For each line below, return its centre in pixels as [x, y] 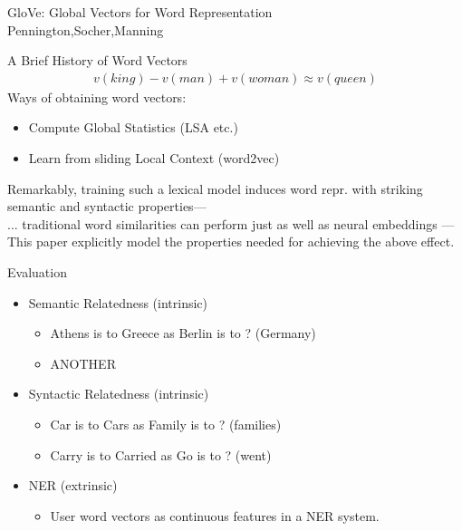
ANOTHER [83, 363]
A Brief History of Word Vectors [97, 60]
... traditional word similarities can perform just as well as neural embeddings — [231, 223]
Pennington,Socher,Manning [86, 29]
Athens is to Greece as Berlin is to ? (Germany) [183, 333]
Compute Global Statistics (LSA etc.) [133, 127]
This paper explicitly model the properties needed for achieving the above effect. [231, 241]
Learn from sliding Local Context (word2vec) [154, 158]
